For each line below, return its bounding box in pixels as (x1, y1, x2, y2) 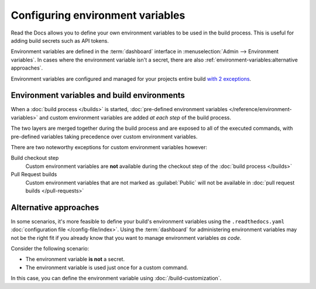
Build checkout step (11, 154, 59, 161)
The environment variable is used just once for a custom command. (25, 264, 188, 271)
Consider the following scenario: (11, 245, 90, 252)
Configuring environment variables (11, 9, 186, 22)
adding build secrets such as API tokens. (11, 37, 109, 44)
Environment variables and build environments (11, 91, 186, 101)
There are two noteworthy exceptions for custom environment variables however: (11, 143, 208, 150)
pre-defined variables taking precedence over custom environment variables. (11, 133, 198, 140)
